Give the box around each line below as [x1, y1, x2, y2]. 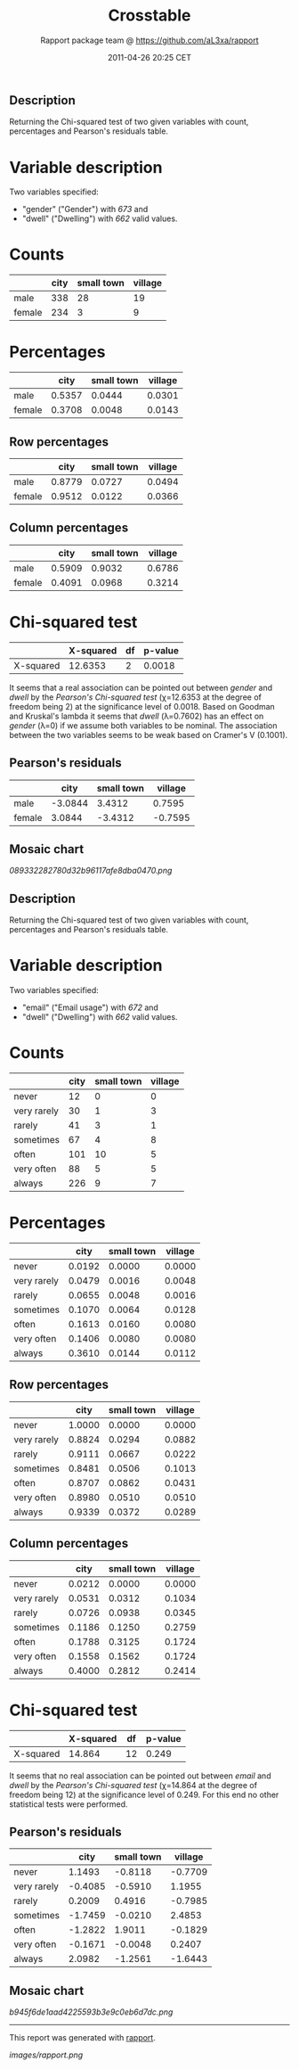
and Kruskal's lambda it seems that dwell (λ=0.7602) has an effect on [9, 710, 264, 721]
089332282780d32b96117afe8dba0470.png [9, 866, 173, 876]
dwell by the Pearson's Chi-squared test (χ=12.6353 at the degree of [9, 692, 263, 702]
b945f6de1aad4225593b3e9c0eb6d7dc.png [9, 2007, 174, 2017]
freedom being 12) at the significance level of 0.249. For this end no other [9, 1789, 279, 1800]
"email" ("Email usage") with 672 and [21, 1002, 158, 1013]
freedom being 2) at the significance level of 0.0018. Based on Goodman [9, 701, 276, 711]
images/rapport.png [9, 2049, 84, 2060]
